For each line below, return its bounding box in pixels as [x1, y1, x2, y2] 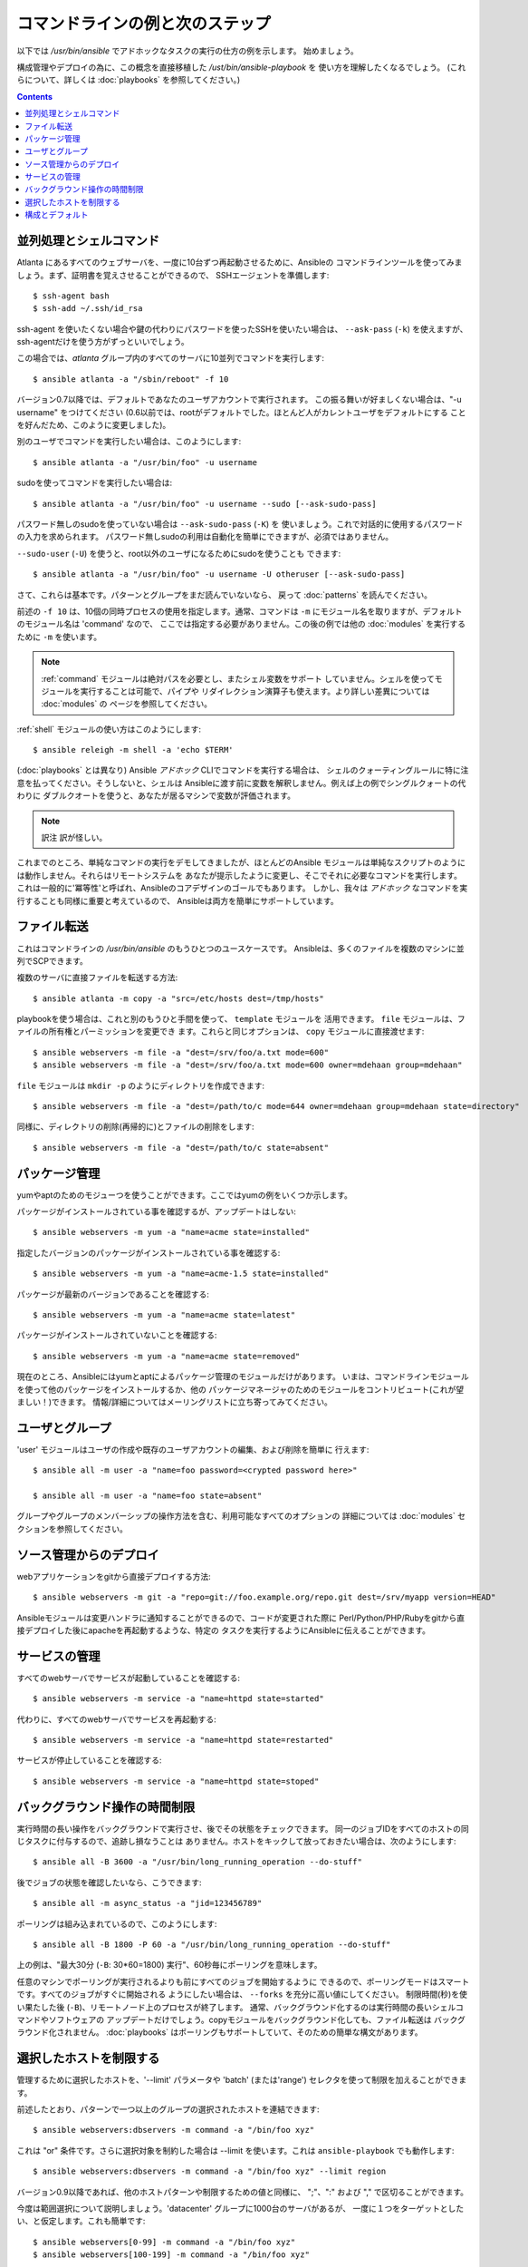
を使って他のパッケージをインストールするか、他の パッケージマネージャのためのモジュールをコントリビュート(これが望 [16, 1384, 465, 1395]
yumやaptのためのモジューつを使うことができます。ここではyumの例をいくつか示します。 [16, 1189, 353, 1201]
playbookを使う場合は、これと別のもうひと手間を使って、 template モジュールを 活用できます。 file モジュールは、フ [16, 1014, 466, 1025]
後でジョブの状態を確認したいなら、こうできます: [16, 1877, 203, 1888]
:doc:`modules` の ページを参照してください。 [41, 698, 213, 709]
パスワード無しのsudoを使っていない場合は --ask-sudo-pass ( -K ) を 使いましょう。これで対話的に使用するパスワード [16, 519, 464, 530]
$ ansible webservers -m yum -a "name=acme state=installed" [33, 1227, 310, 1238]
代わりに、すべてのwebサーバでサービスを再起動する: [16, 1714, 216, 1725]
